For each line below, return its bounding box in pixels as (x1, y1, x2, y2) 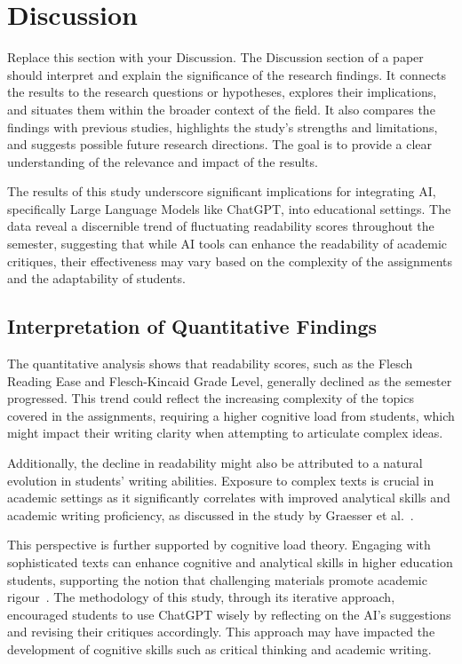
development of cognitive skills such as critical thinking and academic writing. (7, 639, 432, 658)
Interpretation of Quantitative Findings (7, 312, 377, 340)
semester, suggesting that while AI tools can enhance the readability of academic (7, 234, 448, 253)
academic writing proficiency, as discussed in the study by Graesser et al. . (7, 505, 414, 524)
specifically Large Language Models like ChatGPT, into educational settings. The (7, 199, 451, 217)
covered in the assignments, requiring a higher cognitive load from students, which (7, 406, 455, 424)
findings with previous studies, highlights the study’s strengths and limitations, (7, 117, 438, 136)
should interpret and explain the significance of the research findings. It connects (7, 65, 447, 83)
